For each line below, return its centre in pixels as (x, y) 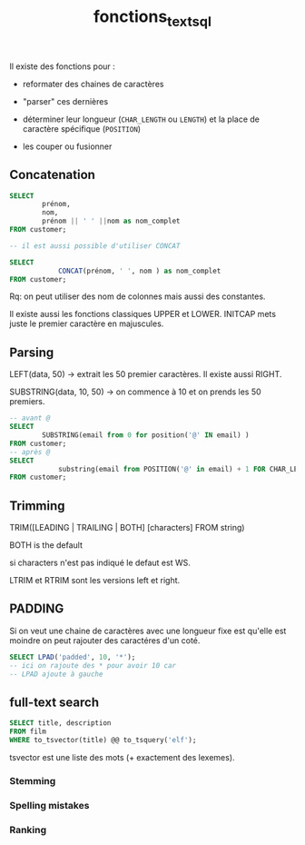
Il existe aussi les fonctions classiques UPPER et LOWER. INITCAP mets (143, 314)
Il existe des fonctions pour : (62, 66)
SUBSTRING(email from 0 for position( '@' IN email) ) (146, 435)
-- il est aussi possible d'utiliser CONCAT (95, 246)
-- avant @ (30, 418)
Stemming (33, 780)
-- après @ (30, 452)
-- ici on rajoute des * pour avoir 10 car (93, 665)
